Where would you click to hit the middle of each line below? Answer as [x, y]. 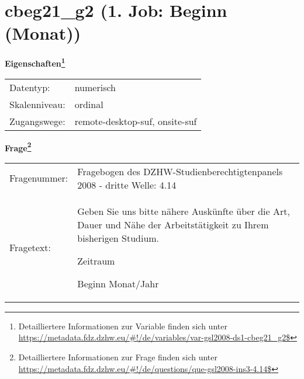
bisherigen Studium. [118, 238]
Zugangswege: [37, 121]
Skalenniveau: [37, 104]
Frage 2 [18, 147]
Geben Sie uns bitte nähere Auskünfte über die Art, [184, 211]
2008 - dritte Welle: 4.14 [127, 185]
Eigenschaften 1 [35, 62]
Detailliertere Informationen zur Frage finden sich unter [118, 357]
